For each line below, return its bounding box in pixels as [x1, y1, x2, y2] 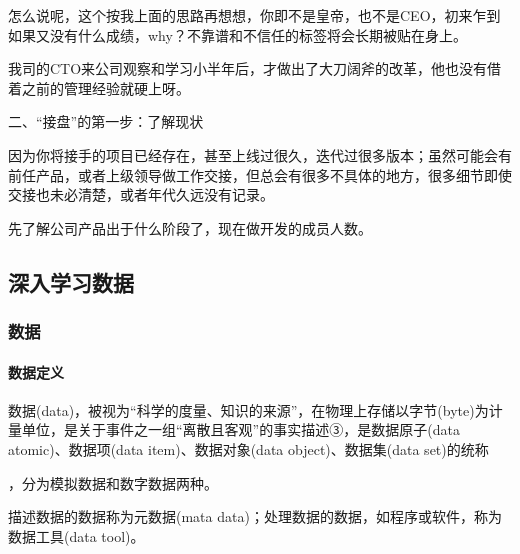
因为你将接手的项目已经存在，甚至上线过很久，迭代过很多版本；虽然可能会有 [8, 144, 512, 165]
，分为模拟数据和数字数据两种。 [8, 472, 218, 493]
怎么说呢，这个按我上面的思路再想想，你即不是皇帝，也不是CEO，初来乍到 [8, 5, 501, 25]
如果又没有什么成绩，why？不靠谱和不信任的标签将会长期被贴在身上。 [8, 24, 467, 45]
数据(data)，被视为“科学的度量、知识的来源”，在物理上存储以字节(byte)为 [8, 399, 489, 420]
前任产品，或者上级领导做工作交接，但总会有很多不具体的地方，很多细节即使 [8, 164, 512, 185]
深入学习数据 [8, 266, 134, 297]
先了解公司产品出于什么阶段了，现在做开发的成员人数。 [8, 217, 372, 238]
